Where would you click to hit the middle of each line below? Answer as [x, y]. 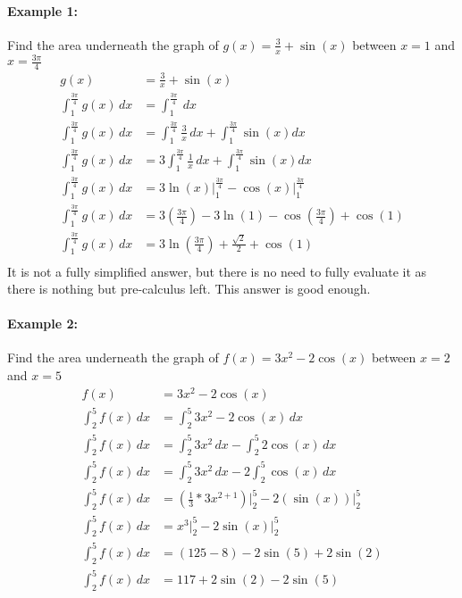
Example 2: [42, 324]
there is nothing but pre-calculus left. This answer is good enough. [189, 289]
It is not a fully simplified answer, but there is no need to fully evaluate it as [217, 271]
